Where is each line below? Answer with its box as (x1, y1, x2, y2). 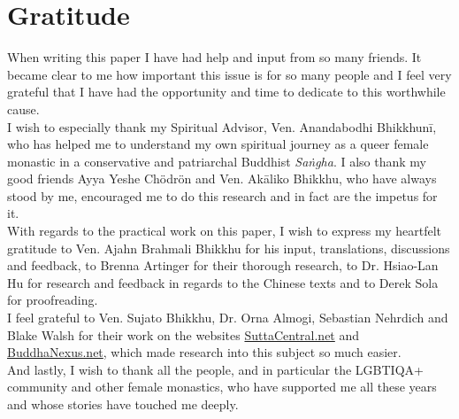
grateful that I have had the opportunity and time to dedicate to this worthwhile (7, 82, 446, 101)
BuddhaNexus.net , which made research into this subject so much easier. (7, 343, 402, 361)
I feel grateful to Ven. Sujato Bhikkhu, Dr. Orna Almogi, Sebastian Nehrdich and (7, 308, 448, 327)
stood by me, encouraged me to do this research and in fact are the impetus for (7, 186, 438, 205)
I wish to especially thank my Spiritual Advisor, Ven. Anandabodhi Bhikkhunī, (7, 117, 437, 136)
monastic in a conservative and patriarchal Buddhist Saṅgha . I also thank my (7, 151, 426, 170)
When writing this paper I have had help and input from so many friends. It (7, 48, 422, 66)
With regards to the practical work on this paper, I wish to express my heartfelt (7, 221, 442, 240)
